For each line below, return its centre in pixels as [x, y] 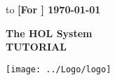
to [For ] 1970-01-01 [53, 9]
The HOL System [49, 33]
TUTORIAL [36, 47]
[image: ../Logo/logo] [59, 69]
